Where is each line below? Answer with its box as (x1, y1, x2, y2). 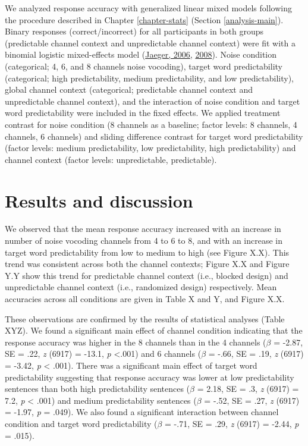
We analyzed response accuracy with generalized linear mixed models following (5, 2, 292, 14)
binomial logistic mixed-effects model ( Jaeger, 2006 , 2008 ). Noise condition (5, 48, 277, 61)
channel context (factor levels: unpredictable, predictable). (5, 153, 217, 165)
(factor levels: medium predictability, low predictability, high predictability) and (5, 142, 296, 154)
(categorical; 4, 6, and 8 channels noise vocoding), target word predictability (5, 59, 282, 72)
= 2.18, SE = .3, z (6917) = (197, 382, 299, 395)
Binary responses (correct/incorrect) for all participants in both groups (5, 25, 263, 37)
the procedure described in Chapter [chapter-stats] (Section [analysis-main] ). (5, 13, 284, 26)
